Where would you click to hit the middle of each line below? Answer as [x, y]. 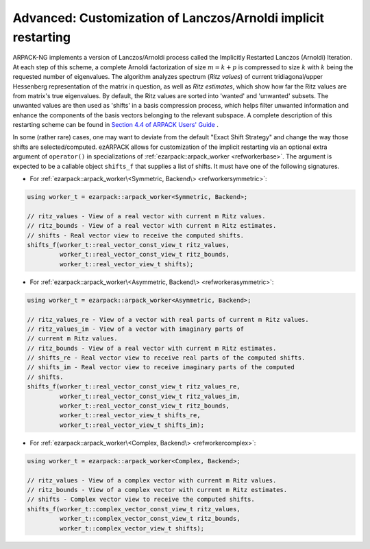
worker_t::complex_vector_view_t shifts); [132, 528]
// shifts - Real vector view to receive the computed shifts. [136, 235]
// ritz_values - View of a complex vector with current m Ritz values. [152, 480]
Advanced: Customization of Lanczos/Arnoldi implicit [169, 18]
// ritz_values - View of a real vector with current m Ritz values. [146, 216]
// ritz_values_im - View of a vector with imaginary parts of [136, 329]
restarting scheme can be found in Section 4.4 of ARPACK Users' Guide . [115, 125]
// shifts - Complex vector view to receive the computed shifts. [141, 500]
